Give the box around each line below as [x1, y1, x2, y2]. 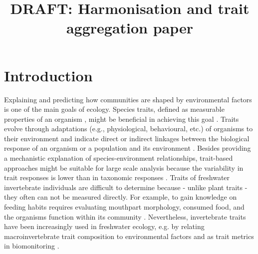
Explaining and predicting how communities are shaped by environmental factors [4, 94, 252, 104]
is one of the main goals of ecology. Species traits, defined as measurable [4, 104, 225, 114]
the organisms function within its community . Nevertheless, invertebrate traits [4, 211, 246, 222]
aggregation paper [66, 17, 194, 38]
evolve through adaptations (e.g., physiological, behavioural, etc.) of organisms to [4, 123, 253, 134]
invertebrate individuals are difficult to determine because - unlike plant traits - [4, 182, 248, 192]
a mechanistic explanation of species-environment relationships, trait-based [4, 153, 233, 163]
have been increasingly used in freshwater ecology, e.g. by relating [4, 221, 205, 232]
